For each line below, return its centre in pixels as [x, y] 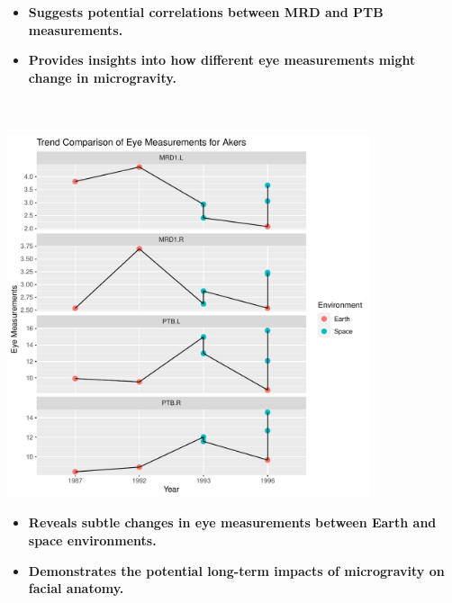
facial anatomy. [76, 588]
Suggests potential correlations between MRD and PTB [206, 12]
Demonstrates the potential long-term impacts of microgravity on [236, 570]
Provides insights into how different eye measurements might [222, 60]
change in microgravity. [102, 77]
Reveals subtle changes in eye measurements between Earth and [232, 522]
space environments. [92, 540]
